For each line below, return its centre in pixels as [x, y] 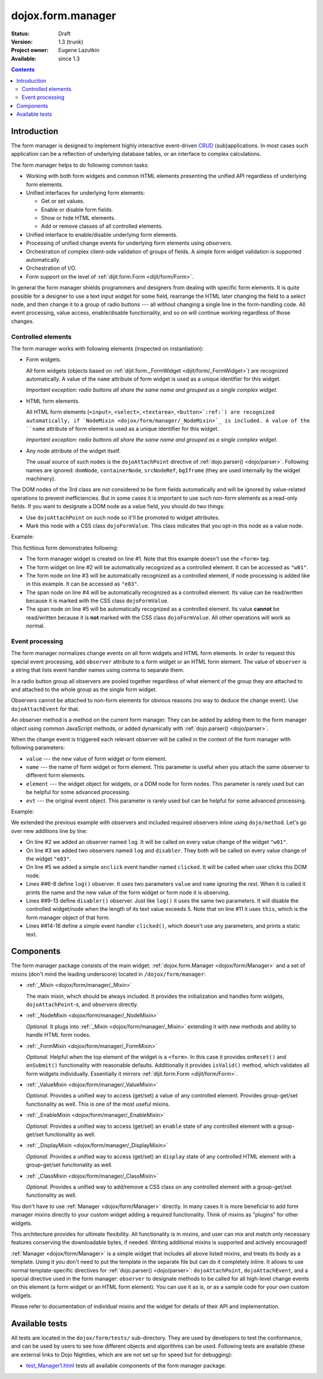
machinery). [41, 479]
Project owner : [30, 50]
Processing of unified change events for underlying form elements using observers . [129, 243]
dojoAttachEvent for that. [45, 709]
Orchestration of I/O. [51, 268]
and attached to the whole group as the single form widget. [84, 689]
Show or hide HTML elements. [78, 218]
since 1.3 [69, 58]
